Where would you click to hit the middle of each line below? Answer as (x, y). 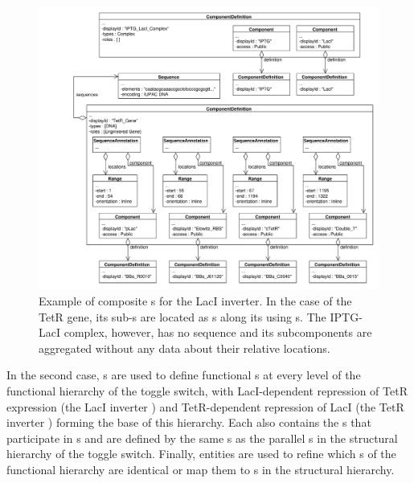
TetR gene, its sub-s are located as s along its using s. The (182, 316)
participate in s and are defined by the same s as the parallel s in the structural (202, 438)
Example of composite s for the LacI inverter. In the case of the (195, 300)
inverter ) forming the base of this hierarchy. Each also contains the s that (189, 422)
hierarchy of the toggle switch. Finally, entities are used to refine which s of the (201, 454)
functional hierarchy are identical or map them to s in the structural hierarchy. (201, 469)
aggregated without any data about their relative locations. (184, 348)
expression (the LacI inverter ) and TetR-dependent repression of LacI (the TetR (205, 406)
